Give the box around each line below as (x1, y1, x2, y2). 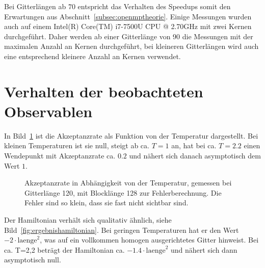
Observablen (4, 100, 93, 121)
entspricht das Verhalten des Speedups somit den (77, 1, 231, 11)
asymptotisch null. (4, 254, 61, 265)
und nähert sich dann (171, 244, 237, 255)
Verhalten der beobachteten (4, 81, 203, 101)
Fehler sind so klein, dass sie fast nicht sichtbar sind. (24, 197, 189, 208)
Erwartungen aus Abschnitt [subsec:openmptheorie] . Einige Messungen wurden (4, 11, 252, 21)
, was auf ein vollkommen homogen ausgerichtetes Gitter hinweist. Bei (40, 234, 259, 245)
